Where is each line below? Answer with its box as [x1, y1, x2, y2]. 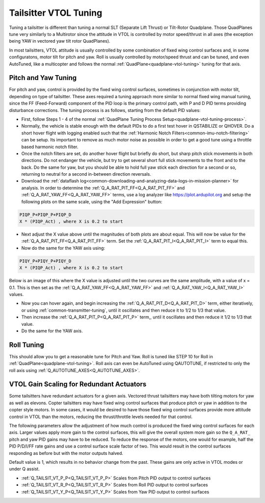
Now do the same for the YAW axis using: [21, 245, 106, 251]
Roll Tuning [9, 341, 44, 349]
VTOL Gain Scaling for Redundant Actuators [9, 380, 147, 389]
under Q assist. [9, 466, 40, 472]
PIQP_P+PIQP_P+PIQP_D [19, 212, 72, 217]
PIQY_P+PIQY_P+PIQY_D [19, 258, 72, 264]
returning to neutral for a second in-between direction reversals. [21, 171, 152, 177]
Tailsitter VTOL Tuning [9, 7, 103, 18]
